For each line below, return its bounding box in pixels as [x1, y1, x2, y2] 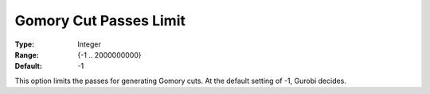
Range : [14, 50, 39, 59]
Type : [14, 39, 35, 49]
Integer [77, 39, 101, 49]
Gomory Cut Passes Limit [14, 12, 186, 29]
